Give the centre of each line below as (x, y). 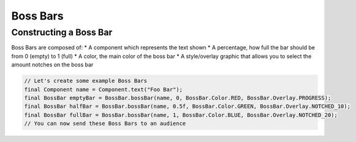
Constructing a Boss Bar (62, 32)
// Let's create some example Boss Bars (85, 81)
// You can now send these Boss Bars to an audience (105, 124)
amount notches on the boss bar (52, 65)
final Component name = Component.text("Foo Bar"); (104, 89)
